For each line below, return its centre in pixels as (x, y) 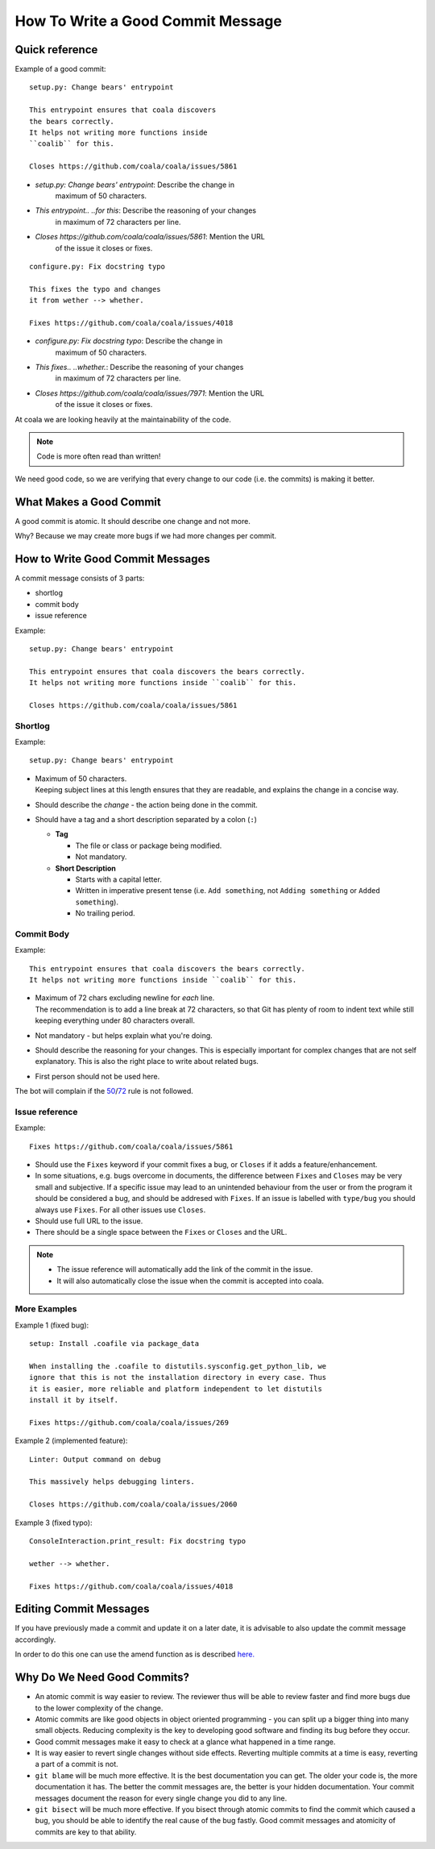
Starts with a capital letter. (119, 879)
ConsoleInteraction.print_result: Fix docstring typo (137, 1541)
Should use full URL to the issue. (89, 1221)
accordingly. (35, 1639)
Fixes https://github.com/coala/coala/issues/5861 (131, 1146)
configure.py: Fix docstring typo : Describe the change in (129, 341)
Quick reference (56, 50)
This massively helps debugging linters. (112, 1482)
